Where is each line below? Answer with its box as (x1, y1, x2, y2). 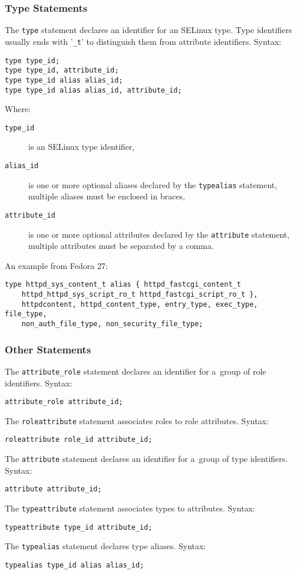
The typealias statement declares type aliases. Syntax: (5, 540, 206, 552)
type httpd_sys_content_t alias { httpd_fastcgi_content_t (5, 280, 241, 289)
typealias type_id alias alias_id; (5, 561, 144, 569)
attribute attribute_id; (5, 485, 102, 494)
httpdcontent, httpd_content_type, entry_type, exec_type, (21, 300, 258, 309)
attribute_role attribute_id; (5, 398, 123, 406)
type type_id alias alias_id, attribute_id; (5, 86, 182, 94)
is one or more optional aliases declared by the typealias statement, (28, 178, 278, 191)
